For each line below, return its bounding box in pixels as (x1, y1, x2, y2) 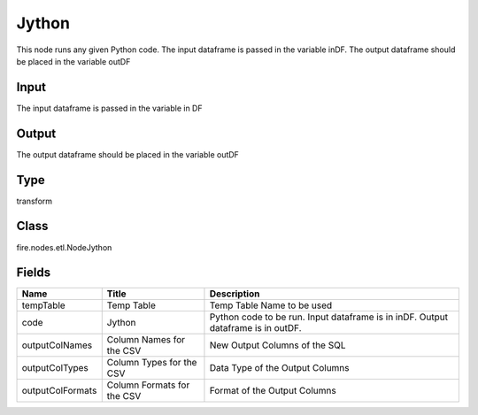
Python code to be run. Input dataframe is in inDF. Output (209, 311, 449, 323)
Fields (16, 265, 51, 281)
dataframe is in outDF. (209, 322, 302, 334)
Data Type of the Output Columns (209, 362, 350, 374)
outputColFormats (21, 385, 97, 397)
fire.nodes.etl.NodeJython (16, 242, 112, 252)
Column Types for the (106, 357, 197, 369)
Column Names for (106, 334, 186, 346)
